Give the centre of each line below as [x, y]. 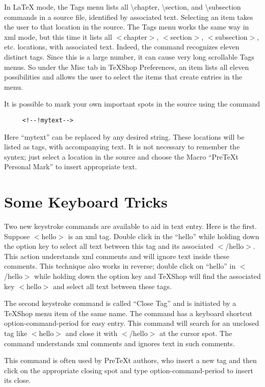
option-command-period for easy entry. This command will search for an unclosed [132, 323]
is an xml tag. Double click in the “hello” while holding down [164, 236]
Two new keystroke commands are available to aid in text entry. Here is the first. [130, 226]
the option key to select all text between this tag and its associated [109, 246]
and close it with [91, 333]
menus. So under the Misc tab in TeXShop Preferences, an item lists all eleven [127, 67]
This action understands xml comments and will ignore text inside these [117, 256]
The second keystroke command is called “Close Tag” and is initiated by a [120, 303]
